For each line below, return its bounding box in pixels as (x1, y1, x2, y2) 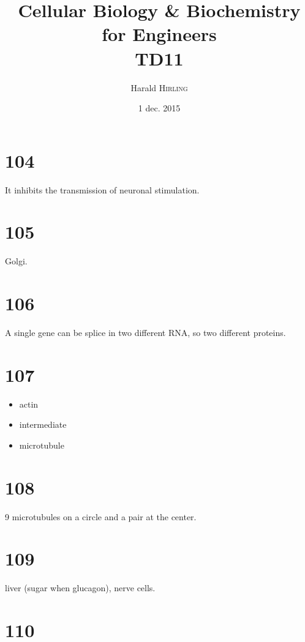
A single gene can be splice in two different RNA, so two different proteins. (5, 326, 286, 339)
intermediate (19, 418, 67, 431)
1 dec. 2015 (138, 102, 181, 114)
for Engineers (102, 21, 217, 47)
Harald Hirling (130, 81, 188, 94)
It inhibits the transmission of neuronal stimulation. (5, 183, 200, 196)
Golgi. (5, 255, 28, 267)
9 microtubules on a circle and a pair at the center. (5, 510, 197, 523)
